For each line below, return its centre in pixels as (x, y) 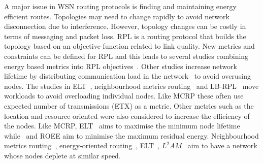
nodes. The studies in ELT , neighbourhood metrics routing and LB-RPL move (131, 86)
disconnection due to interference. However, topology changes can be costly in (125, 26)
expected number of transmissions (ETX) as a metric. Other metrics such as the (129, 105)
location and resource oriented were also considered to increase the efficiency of (127, 116)
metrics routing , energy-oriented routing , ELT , (82, 145)
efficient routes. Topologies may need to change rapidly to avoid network (117, 16)
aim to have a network (222, 145)
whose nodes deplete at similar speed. (62, 155)
